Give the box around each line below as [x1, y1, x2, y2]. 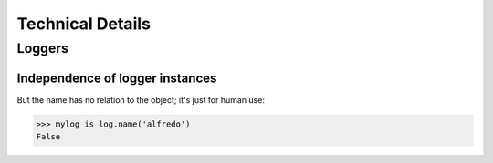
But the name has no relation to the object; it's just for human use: [16, 94, 265, 105]
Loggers [16, 40, 68, 56]
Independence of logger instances [16, 70, 217, 86]
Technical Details [16, 14, 151, 34]
